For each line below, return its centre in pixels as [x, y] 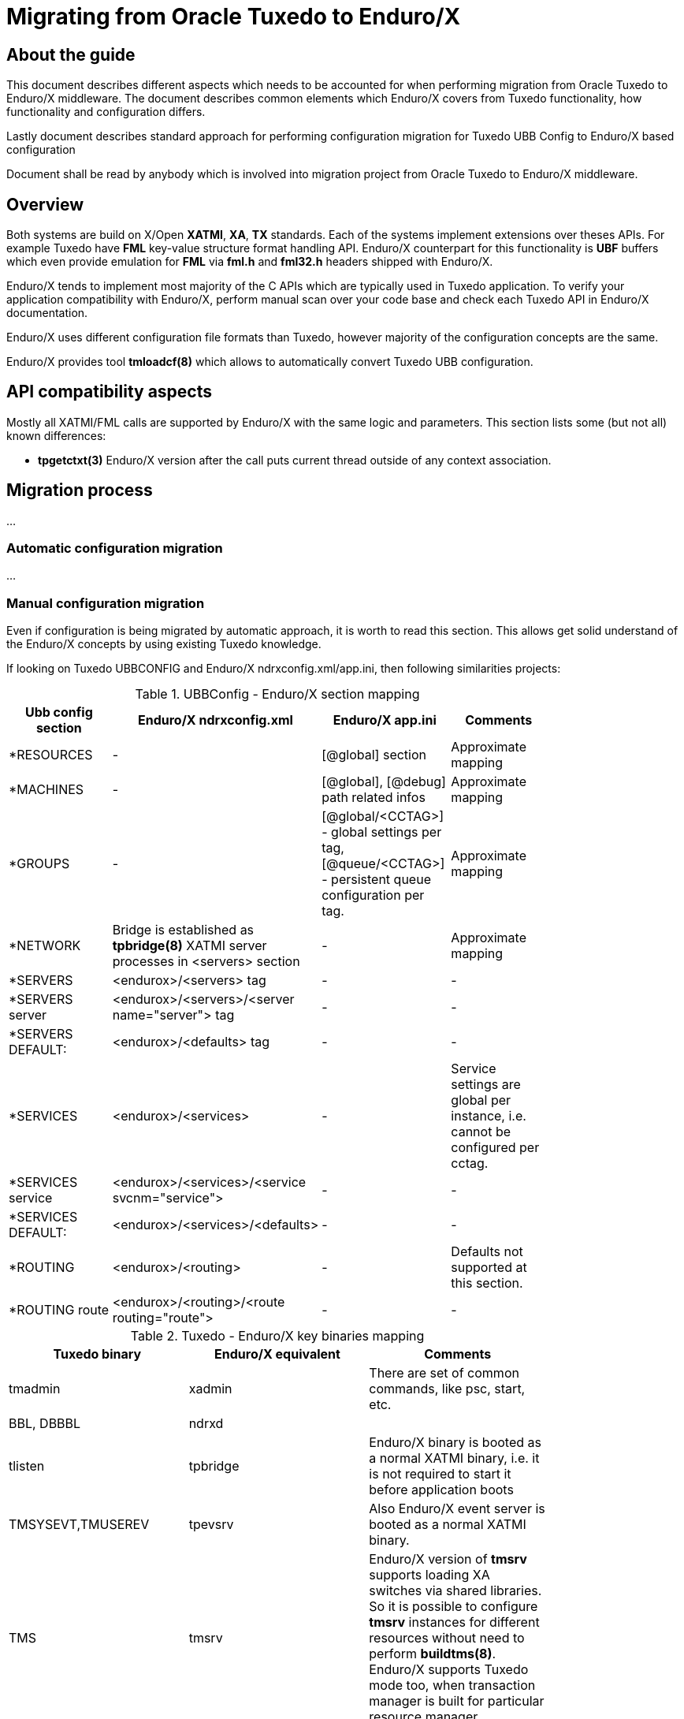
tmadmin [35, 1389]
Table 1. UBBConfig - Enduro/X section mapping [277, 694]
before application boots [441, 1490]
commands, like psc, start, [447, 1389]
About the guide [71, 54]
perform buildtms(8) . [433, 1654]
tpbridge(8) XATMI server [190, 946]
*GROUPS [39, 864]
